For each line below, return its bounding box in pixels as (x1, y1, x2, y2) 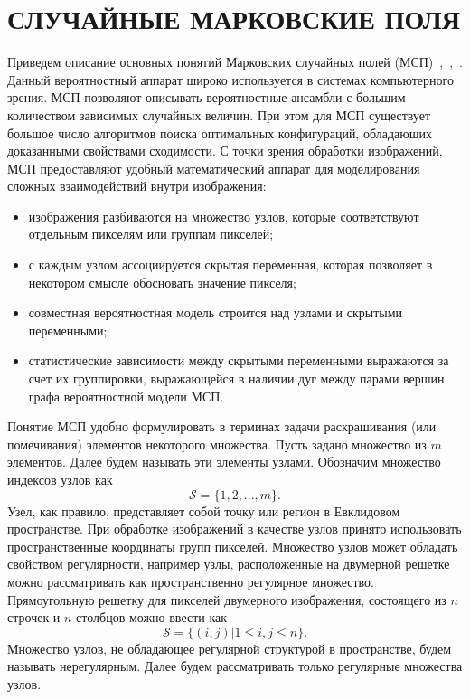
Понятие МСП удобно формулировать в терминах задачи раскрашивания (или (7, 417, 437, 436)
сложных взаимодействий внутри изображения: (7, 176, 267, 195)
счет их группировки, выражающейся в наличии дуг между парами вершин (28, 369, 445, 388)
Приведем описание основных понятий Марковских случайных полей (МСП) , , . (7, 52, 464, 71)
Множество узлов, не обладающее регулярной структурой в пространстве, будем (7, 638, 452, 657)
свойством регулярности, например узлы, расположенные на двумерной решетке (7, 554, 450, 573)
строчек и (7, 608, 61, 627)
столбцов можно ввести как (76, 608, 228, 627)
